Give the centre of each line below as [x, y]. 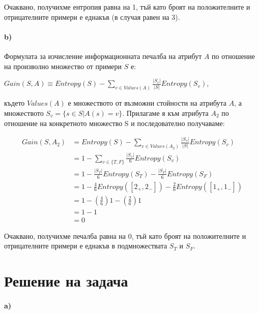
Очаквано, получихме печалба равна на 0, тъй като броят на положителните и [125, 235]
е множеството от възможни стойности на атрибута [147, 103]
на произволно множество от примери [63, 66]
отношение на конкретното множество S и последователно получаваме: [114, 123]
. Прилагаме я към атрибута [165, 113]
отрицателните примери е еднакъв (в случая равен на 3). [92, 17]
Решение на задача [66, 281]
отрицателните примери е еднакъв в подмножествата [86, 246]
